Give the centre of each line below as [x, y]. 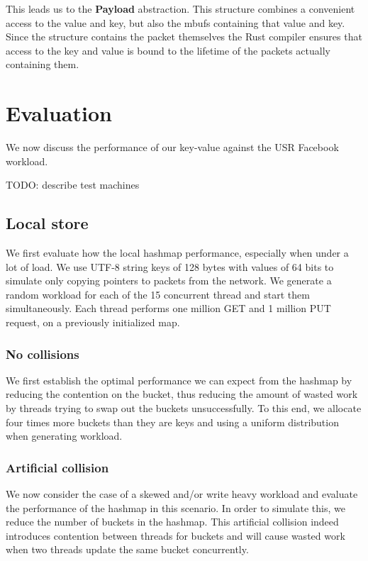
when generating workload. [64, 436]
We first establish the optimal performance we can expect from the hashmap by [179, 380]
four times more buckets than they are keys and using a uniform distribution [172, 422]
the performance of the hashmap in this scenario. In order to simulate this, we [175, 507]
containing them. [43, 64]
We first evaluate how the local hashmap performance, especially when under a [177, 253]
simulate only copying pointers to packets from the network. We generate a [169, 280]
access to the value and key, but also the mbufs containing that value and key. [175, 22]
